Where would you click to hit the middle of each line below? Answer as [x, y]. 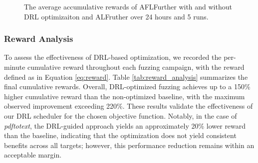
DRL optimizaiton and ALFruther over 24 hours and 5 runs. [116, 16]
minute [15, 67]
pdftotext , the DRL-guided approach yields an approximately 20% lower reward [125, 125]
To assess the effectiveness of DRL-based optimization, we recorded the [113, 57]
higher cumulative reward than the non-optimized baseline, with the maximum [125, 96]
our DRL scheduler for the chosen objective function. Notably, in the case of [121, 115]
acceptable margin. [33, 155]
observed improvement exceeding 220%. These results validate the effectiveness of [129, 106]
